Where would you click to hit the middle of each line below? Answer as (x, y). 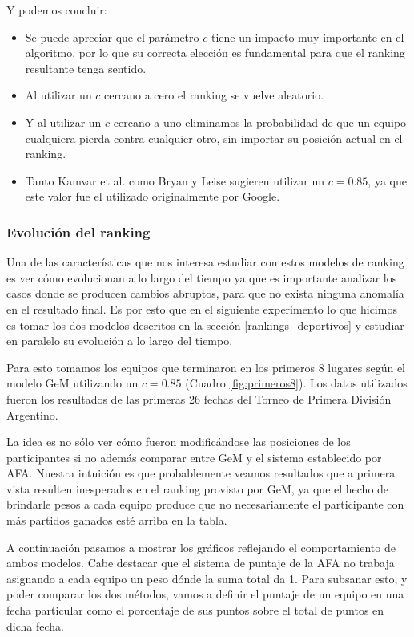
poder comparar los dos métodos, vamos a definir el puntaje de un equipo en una (205, 594)
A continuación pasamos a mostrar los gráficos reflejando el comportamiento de (201, 547)
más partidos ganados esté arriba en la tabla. (117, 520)
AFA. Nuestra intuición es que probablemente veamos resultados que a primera (201, 473)
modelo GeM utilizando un (72, 383)
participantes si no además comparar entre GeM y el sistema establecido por (194, 457)
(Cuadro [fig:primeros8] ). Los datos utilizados (296, 383)
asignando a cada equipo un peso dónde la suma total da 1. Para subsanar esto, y (207, 578)
